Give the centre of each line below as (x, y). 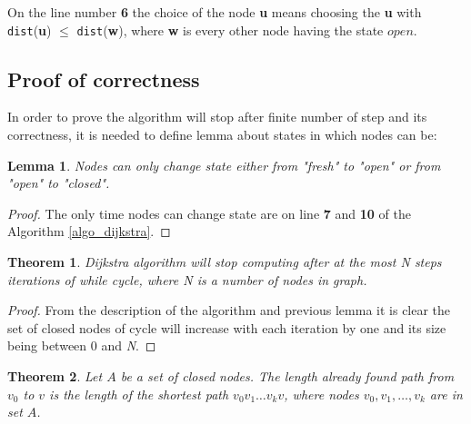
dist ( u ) (30, 30)
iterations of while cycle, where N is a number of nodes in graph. (187, 279)
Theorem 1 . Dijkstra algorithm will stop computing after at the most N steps (225, 262)
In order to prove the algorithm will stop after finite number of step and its (217, 117)
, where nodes (321, 394)
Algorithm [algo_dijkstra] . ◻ (89, 231)
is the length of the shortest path (139, 394)
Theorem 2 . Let (55, 375)
